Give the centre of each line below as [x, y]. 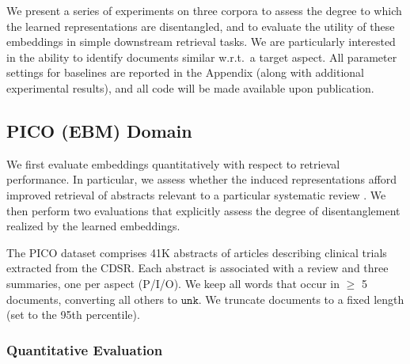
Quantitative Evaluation [85, 349]
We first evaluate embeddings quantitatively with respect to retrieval [173, 163]
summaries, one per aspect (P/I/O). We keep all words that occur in [173, 283]
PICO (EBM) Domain [99, 130]
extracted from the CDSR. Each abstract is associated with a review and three [197, 268]
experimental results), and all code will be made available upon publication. [190, 87]
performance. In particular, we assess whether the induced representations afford [202, 179]
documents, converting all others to [92, 299]
